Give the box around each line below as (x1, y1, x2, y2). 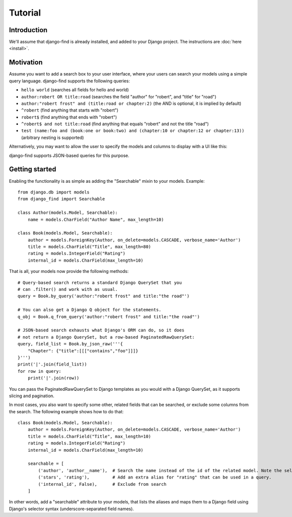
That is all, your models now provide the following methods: (9, 268, 129, 274)
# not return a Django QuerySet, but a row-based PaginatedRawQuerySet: (18, 334, 195, 340)
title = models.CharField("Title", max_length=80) (27, 244, 151, 249)
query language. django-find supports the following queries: (9, 78, 130, 84)
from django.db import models (18, 189, 90, 195)
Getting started (9, 165, 56, 173)
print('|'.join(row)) (27, 375, 80, 381)
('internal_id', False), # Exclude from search (38, 481, 166, 487)
